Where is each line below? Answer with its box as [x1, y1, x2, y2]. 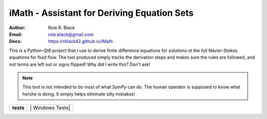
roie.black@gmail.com [48, 31, 94, 37]
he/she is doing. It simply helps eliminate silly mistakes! [22, 91, 135, 97]
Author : [9, 25, 26, 31]
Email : [9, 31, 22, 37]
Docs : [9, 39, 22, 44]
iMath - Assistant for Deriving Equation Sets [9, 7, 194, 18]
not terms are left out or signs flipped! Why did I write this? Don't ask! [9, 61, 151, 67]
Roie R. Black [48, 25, 75, 31]
